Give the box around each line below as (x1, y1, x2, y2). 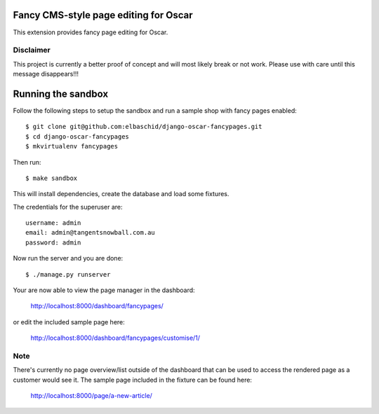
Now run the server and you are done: (13, 254, 124, 263)
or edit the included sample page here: (13, 317, 126, 326)
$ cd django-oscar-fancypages (25, 132, 130, 140)
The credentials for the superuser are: (13, 202, 123, 211)
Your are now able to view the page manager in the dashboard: (13, 286, 196, 294)
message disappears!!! (13, 70, 79, 78)
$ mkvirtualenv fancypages (25, 142, 119, 151)
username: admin (25, 219, 81, 227)
